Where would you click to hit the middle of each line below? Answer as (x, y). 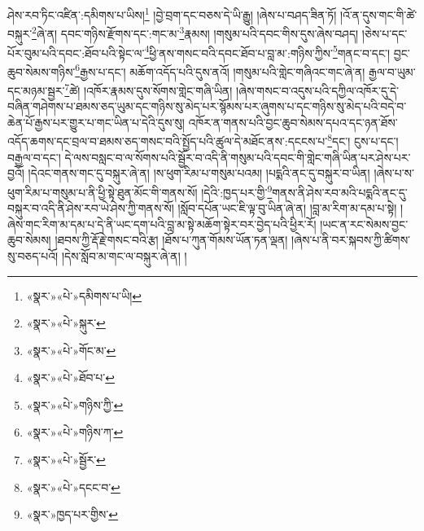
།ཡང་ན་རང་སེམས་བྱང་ (364, 224)
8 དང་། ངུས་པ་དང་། (363, 140)
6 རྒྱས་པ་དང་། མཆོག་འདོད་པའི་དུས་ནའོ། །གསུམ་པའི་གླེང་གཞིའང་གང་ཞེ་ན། (220, 70)
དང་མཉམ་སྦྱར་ (36, 90)
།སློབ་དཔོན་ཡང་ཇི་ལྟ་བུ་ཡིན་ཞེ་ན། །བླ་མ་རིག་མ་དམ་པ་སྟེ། (287, 208)
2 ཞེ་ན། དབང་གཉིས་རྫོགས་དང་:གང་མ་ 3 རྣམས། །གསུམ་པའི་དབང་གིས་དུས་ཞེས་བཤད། (195, 32)
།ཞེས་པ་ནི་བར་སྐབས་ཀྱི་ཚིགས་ (351, 240)
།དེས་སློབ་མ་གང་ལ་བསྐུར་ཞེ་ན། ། (124, 255)
